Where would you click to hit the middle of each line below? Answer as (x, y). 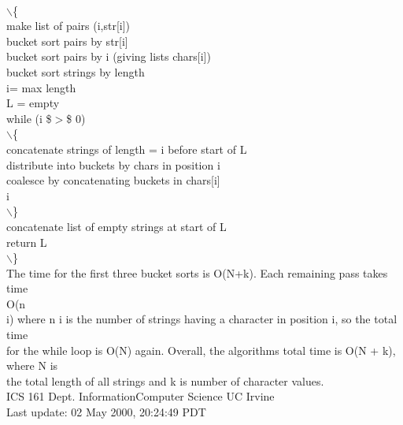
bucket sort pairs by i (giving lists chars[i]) (109, 56)
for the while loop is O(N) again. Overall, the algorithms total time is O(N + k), (201, 350)
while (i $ (29, 118)
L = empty (33, 103)
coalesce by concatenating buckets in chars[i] (113, 180)
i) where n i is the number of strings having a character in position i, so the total (202, 319)
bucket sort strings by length (76, 71)
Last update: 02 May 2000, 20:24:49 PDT (106, 412)
